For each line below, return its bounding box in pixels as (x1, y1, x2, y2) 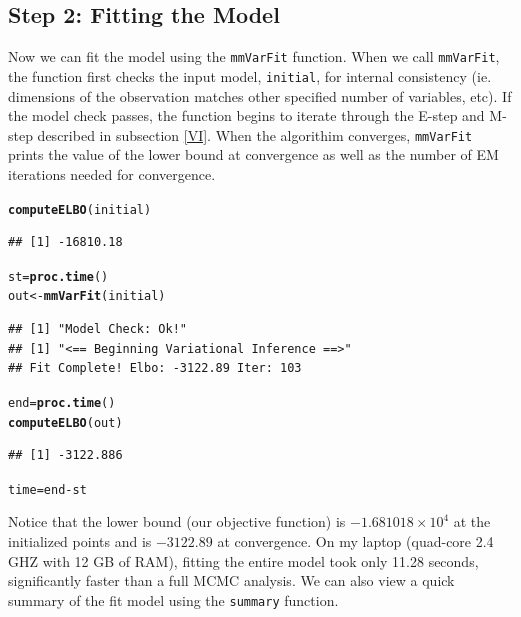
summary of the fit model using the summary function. (8, 589, 339, 610)
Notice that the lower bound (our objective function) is (8, 511, 346, 532)
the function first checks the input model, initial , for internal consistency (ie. (8, 65, 492, 86)
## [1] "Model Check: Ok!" (8, 322, 187, 337)
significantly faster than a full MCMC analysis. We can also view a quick (8, 570, 455, 591)
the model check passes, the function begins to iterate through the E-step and (8, 105, 485, 126)
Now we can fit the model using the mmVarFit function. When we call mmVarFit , (8, 46, 500, 67)
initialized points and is (8, 531, 152, 552)
